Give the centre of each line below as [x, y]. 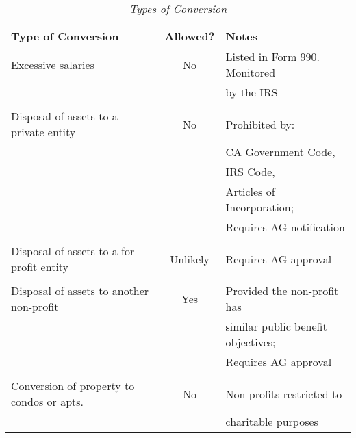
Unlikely [190, 259]
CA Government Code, [280, 152]
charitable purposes [272, 421]
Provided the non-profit [282, 291]
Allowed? [190, 36]
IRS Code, [250, 171]
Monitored [251, 72]
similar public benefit [276, 326]
